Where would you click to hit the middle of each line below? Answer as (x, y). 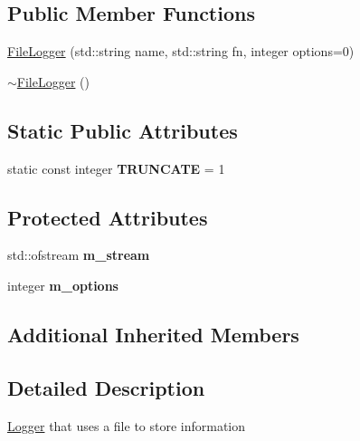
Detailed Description (106, 387)
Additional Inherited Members (153, 334)
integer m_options (63, 285)
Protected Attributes (108, 217)
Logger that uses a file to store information (127, 425)
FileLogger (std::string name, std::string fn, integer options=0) (181, 51)
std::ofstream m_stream (79, 255)
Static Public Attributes (123, 130)
